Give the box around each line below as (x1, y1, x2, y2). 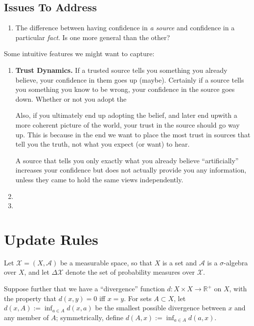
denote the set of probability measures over (66, 267, 195, 277)
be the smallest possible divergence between (95, 303, 226, 313)
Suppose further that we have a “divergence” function (4, 283, 165, 294)
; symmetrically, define (56, 312, 123, 322)
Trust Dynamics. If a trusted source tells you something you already (15, 65, 228, 75)
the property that (4, 293, 57, 303)
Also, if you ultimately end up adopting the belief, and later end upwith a (15, 110, 237, 120)
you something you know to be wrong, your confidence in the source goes (15, 84, 235, 94)
